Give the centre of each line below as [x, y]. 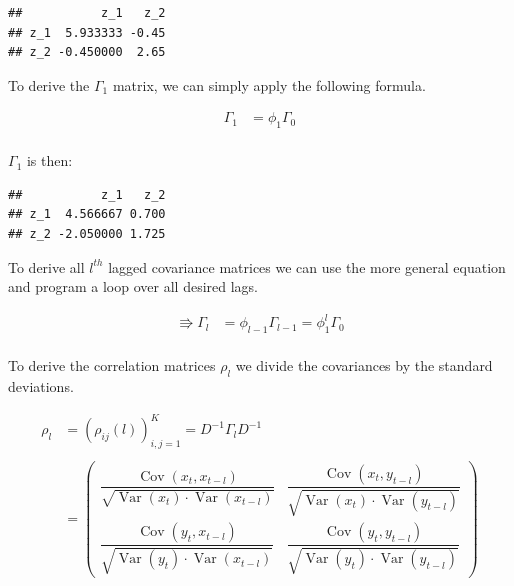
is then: [49, 160]
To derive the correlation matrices [112, 365]
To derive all [46, 266]
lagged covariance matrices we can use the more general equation [307, 266]
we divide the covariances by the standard [364, 365]
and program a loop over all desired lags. [133, 286]
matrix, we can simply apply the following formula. [269, 84]
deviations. [41, 385]
